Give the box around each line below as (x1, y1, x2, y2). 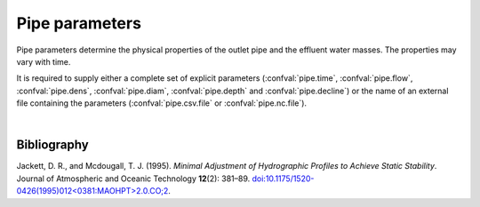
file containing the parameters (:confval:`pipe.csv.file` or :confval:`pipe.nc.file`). (16, 98, 307, 108)
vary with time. (16, 56, 71, 67)
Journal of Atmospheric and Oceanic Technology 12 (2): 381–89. (16, 173, 251, 184)
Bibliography (16, 138, 89, 153)
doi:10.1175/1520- (252, 173, 315, 184)
